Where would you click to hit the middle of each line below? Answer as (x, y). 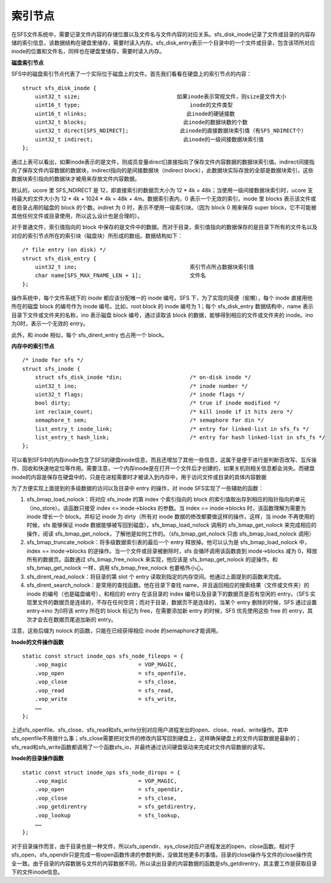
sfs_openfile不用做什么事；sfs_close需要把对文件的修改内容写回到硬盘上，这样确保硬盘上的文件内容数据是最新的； (156, 738)
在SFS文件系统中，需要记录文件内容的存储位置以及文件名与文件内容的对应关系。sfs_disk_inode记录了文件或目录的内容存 (163, 34)
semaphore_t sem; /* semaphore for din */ (149, 420)
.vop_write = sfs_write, (106, 699)
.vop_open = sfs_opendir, (109, 790)
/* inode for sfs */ (53, 360)
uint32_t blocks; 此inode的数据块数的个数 (141, 122)
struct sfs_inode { (51, 369)
